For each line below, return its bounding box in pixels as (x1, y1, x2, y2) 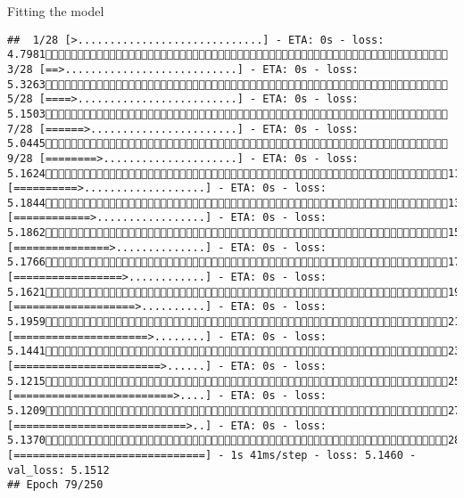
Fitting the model (7, 2, 104, 20)
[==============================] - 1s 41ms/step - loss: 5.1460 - (7, 448, 417, 461)
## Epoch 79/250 (7, 478, 104, 492)
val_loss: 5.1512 (7, 463, 110, 477)
